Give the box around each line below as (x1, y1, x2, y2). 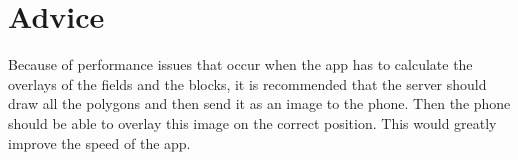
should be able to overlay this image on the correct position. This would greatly (8, 112, 497, 133)
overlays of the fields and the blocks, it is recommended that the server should (8, 73, 487, 94)
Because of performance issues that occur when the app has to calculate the (8, 54, 473, 75)
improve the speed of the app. (8, 132, 191, 153)
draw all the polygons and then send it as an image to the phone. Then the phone (8, 93, 511, 114)
